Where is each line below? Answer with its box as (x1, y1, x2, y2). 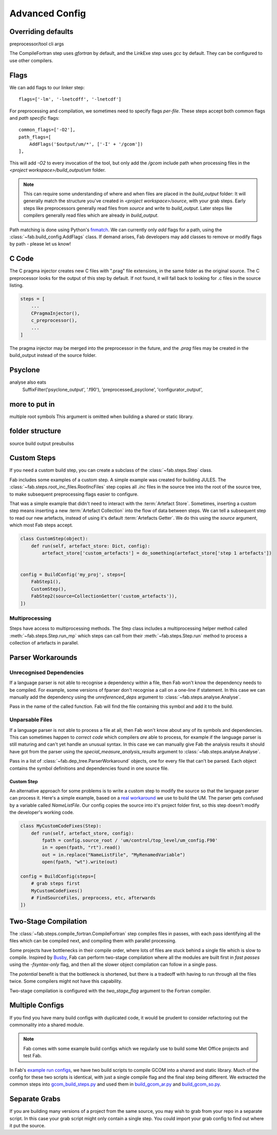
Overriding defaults (9, 27, 74, 36)
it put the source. (9, 1122, 46, 1128)
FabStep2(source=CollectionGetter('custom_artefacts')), (31, 593, 177, 599)
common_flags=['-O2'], (18, 127, 76, 133)
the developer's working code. (9, 809, 74, 816)
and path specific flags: (9, 115, 60, 121)
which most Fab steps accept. (9, 522, 73, 528)
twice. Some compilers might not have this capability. (9, 978, 123, 985)
